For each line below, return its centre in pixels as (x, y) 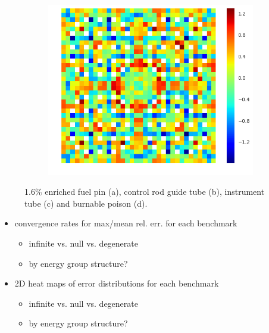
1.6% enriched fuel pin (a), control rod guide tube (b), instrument (145, 192)
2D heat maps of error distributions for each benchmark (117, 283)
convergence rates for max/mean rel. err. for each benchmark (126, 223)
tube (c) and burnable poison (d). (86, 203)
